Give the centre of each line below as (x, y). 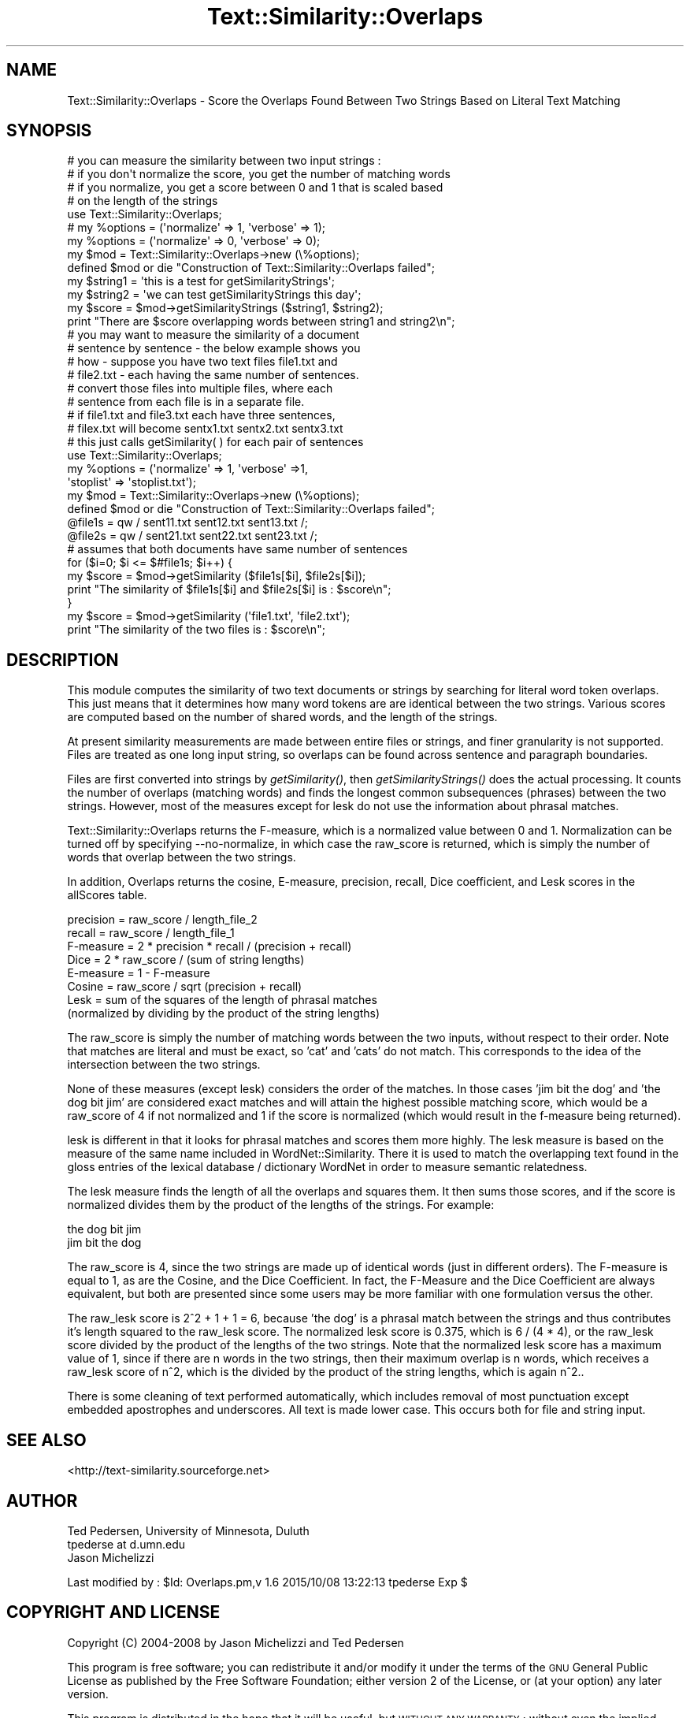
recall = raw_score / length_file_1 (151, 933)
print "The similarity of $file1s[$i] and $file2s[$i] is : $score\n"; (229, 589)
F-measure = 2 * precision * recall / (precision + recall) (210, 946)
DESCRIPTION (63, 660)
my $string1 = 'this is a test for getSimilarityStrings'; (201, 281)
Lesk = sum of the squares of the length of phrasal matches (222, 1000)
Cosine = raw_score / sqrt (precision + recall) (185, 987)
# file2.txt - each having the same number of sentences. (213, 375)
